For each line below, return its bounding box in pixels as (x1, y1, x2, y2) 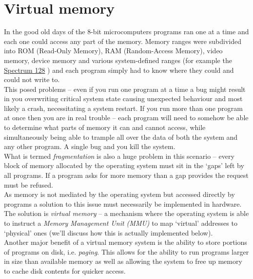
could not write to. (4, 74, 60, 85)
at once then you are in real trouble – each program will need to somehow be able (4, 112, 249, 123)
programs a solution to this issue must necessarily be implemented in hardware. (4, 198, 242, 209)
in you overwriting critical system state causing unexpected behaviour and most (4, 93, 243, 104)
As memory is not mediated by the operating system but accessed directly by (4, 189, 235, 199)
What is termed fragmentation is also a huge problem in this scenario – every (4, 150, 234, 161)
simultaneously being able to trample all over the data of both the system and (4, 131, 238, 142)
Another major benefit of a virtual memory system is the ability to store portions (4, 237, 247, 247)
